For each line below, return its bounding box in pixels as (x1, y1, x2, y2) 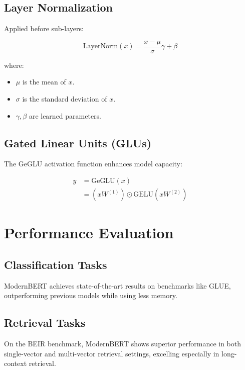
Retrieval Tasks (4, 315, 86, 330)
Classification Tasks (4, 256, 107, 272)
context (4, 358, 27, 368)
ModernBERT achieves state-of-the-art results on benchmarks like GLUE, (4, 280, 231, 291)
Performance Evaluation (4, 222, 174, 243)
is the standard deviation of (22, 94, 107, 104)
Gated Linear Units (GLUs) (4, 135, 152, 150)
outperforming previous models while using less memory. (4, 290, 177, 301)
